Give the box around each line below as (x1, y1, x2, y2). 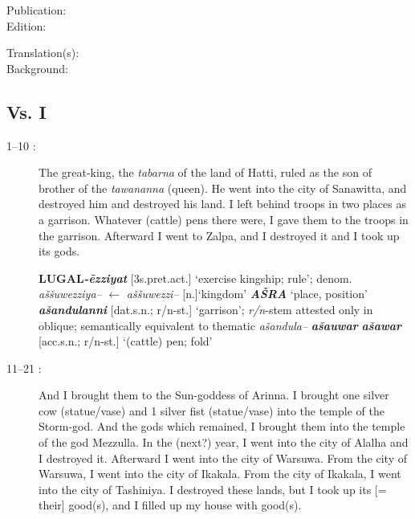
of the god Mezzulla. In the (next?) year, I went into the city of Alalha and (39, 434, 409, 451)
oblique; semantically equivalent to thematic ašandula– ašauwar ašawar (39, 317, 401, 333)
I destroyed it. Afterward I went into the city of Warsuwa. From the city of (39, 449, 408, 466)
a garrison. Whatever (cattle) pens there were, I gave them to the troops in (39, 210, 409, 227)
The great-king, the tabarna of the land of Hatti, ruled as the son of (39, 164, 372, 181)
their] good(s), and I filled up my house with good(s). (39, 497, 302, 513)
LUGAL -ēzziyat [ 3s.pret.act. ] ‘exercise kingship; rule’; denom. (39, 269, 352, 286)
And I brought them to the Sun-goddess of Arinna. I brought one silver (39, 386, 389, 403)
